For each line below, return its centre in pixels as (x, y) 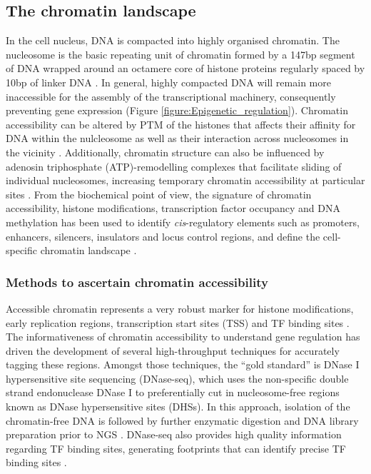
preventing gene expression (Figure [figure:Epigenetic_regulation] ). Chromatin (177, 110)
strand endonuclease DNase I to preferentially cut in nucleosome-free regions (173, 392)
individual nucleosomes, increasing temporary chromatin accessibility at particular (185, 180)
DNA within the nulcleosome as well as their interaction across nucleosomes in (177, 138)
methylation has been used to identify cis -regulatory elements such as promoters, (183, 222)
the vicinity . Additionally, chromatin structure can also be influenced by (165, 152)
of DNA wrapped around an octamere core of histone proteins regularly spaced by (185, 68)
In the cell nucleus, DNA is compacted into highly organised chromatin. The (173, 40)
